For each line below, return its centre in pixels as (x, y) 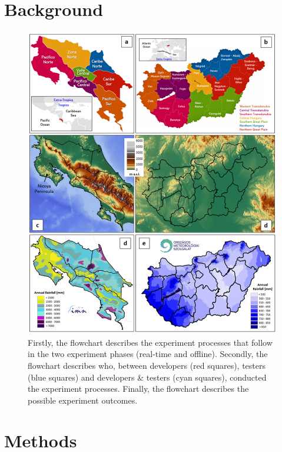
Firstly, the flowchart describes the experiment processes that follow (150, 342)
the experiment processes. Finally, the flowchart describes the (138, 389)
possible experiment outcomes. (83, 400)
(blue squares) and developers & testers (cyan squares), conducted (147, 377)
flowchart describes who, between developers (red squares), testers (147, 365)
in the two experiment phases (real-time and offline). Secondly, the (148, 354)
